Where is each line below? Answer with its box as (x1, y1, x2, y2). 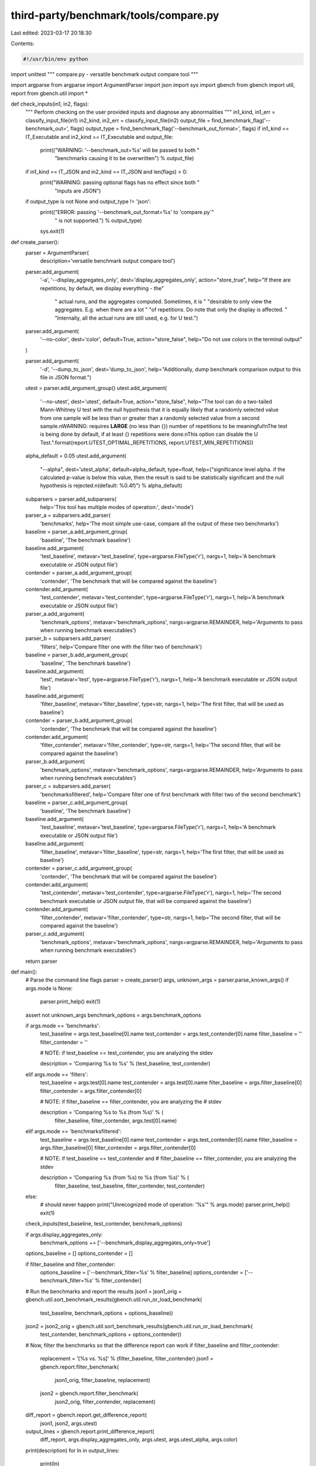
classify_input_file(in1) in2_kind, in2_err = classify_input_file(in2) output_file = (25, 117, 211, 124)
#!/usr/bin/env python (23, 56, 88, 62)
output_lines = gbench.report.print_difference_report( (25, 1428, 154, 1435)
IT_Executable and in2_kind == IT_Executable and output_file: (25, 133, 174, 140)
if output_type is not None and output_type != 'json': (25, 198, 152, 205)
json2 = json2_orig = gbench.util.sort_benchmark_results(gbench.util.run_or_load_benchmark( (25, 1323, 253, 1330)
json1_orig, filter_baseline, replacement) (54, 1376, 150, 1383)
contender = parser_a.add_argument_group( (25, 569, 132, 576)
